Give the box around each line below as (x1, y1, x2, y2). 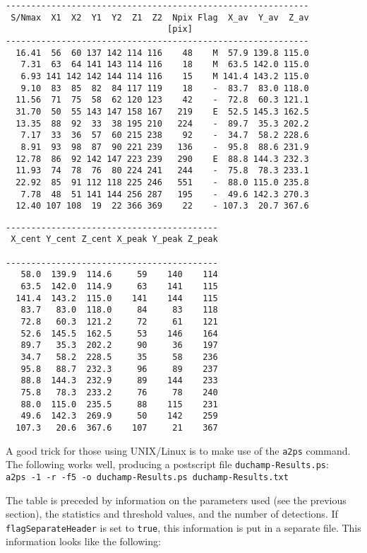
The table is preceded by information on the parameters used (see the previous (6, 492, 347, 507)
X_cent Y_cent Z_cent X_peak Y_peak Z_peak (11, 234, 218, 245)
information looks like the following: (6, 534, 161, 549)
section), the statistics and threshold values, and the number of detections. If (6, 506, 338, 521)
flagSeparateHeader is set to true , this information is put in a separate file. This (6, 520, 361, 535)
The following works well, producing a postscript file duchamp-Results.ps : (6, 457, 329, 472)
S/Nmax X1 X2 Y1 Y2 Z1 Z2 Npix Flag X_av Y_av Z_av (11, 12, 309, 23)
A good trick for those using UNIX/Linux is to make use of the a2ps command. (6, 443, 351, 458)
